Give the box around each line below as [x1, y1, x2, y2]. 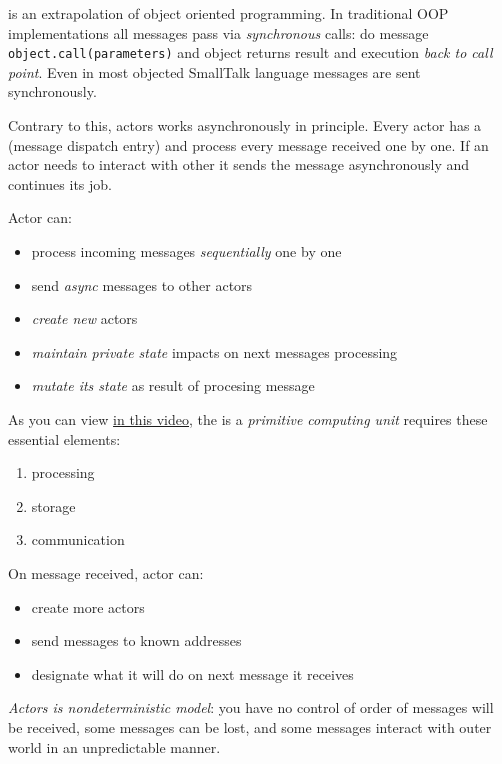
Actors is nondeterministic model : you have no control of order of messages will [8, 697, 494, 718]
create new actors [31, 308, 138, 329]
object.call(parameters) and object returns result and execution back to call [8, 42, 493, 63]
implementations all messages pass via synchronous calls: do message [8, 22, 429, 43]
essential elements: [8, 428, 121, 449]
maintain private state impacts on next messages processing [31, 341, 398, 362]
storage [31, 495, 76, 516]
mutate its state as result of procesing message [31, 375, 315, 396]
